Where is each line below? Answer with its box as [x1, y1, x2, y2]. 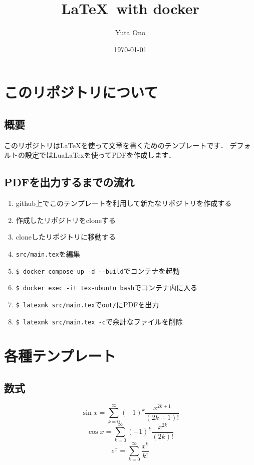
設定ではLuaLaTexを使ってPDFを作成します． [25, 150, 175, 160]
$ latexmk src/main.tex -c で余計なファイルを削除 [16, 316, 183, 326]
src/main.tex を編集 [16, 248, 80, 259]
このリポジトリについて [4, 82, 158, 102]
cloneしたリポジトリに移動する [16, 231, 116, 242]
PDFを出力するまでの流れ [4, 174, 135, 190]
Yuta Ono [115, 27, 145, 38]
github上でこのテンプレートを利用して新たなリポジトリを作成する [16, 198, 232, 208]
